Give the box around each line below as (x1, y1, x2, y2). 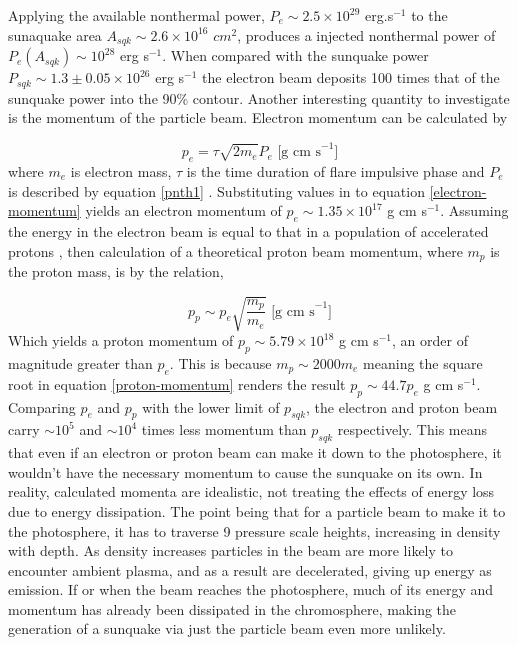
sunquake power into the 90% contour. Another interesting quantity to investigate (8, 87, 510, 108)
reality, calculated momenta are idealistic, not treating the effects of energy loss (8, 481, 495, 502)
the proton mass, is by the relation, (8, 261, 224, 282)
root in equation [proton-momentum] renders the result (8, 373, 346, 394)
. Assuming (440, 200, 509, 221)
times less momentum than (141, 419, 307, 440)
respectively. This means (337, 419, 487, 440)
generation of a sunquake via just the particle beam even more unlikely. (8, 618, 446, 639)
